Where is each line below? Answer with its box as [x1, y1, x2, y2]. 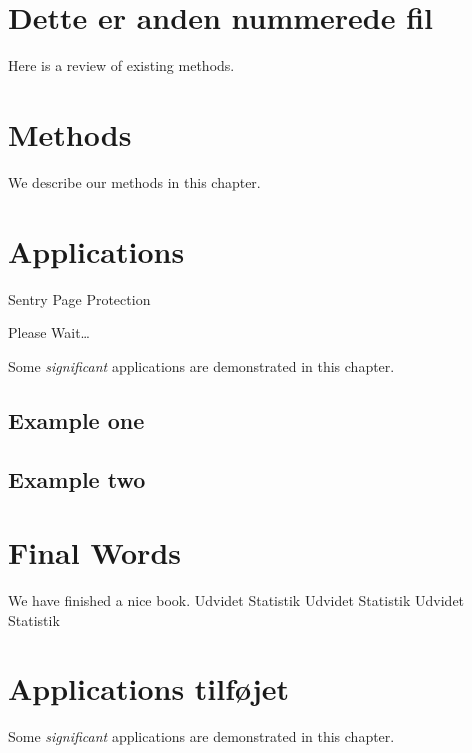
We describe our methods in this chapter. [8, 171, 261, 192]
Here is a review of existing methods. [8, 55, 235, 76]
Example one [8, 404, 145, 435]
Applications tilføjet [8, 668, 290, 709]
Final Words [8, 532, 181, 573]
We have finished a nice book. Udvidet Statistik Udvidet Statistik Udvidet [8, 590, 465, 611]
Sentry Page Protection [8, 288, 151, 309]
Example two [8, 463, 146, 494]
